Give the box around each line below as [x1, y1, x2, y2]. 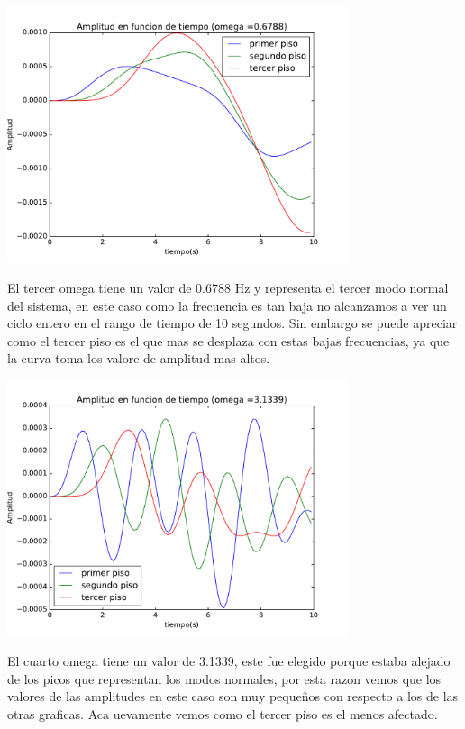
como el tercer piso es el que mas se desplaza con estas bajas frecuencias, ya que [7, 331, 450, 350]
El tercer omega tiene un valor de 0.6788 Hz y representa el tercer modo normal [7, 278, 449, 297]
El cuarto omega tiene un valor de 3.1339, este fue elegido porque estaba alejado [7, 652, 451, 670]
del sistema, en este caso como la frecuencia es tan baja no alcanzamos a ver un [7, 296, 447, 314]
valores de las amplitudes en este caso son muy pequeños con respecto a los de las [7, 687, 459, 706]
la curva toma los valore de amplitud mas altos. [7, 349, 270, 368]
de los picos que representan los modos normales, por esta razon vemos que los [7, 669, 442, 688]
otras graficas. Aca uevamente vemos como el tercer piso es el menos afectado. [7, 704, 438, 723]
